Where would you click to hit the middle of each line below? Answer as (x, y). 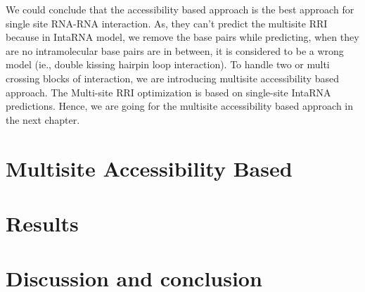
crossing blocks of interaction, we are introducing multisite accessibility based (172, 78)
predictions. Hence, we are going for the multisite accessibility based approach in (180, 106)
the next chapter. (43, 119)
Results (42, 223)
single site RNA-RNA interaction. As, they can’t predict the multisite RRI (167, 23)
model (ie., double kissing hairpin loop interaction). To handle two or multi (168, 64)
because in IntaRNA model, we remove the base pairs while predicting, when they (182, 37)
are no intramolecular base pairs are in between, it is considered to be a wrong (175, 50)
